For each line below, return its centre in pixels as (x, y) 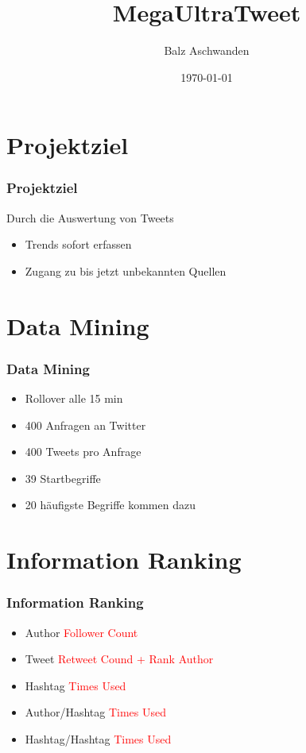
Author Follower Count (81, 632)
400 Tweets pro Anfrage (83, 452)
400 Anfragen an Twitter (85, 425)
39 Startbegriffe (63, 478)
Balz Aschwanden (207, 50)
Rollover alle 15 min (74, 398)
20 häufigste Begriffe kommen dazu (110, 505)
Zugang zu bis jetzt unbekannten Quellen (126, 270)
